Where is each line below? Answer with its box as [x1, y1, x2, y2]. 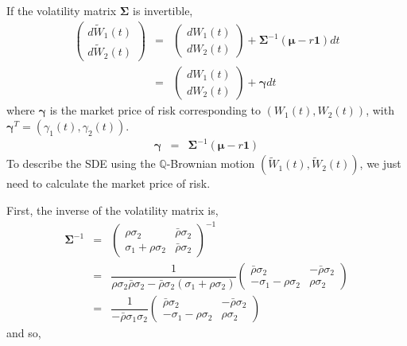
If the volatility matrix [6, 2, 117, 18]
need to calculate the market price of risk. [6, 175, 211, 192]
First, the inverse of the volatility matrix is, [6, 201, 219, 218]
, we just [359, 155, 401, 172]
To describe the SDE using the [6, 155, 156, 172]
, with [366, 102, 394, 119]
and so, [6, 325, 41, 341]
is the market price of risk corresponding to [49, 102, 261, 119]
